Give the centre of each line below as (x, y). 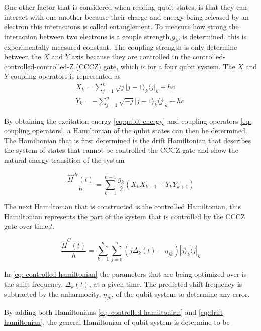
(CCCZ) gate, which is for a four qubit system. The (156, 66)
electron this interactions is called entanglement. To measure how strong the (121, 26)
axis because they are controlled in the (131, 57)
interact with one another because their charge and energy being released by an (126, 16)
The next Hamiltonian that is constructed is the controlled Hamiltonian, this (122, 206)
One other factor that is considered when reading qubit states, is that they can (126, 7)
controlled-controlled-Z (39, 66)
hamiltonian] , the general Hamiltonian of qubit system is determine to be (117, 322)
